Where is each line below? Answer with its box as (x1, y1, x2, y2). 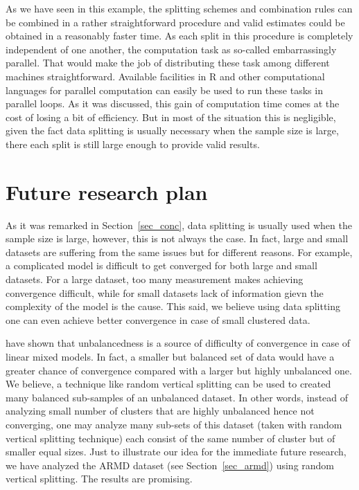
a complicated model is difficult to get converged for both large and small (6, 258, 317, 273)
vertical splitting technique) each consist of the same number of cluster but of (6, 430, 335, 445)
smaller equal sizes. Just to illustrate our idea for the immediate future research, (6, 444, 347, 459)
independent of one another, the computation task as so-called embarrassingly (6, 42, 337, 56)
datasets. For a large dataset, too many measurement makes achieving (6, 272, 304, 287)
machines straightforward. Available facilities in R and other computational (6, 69, 325, 83)
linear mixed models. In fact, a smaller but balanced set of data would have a (6, 350, 335, 363)
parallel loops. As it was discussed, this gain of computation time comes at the (6, 96, 340, 111)
